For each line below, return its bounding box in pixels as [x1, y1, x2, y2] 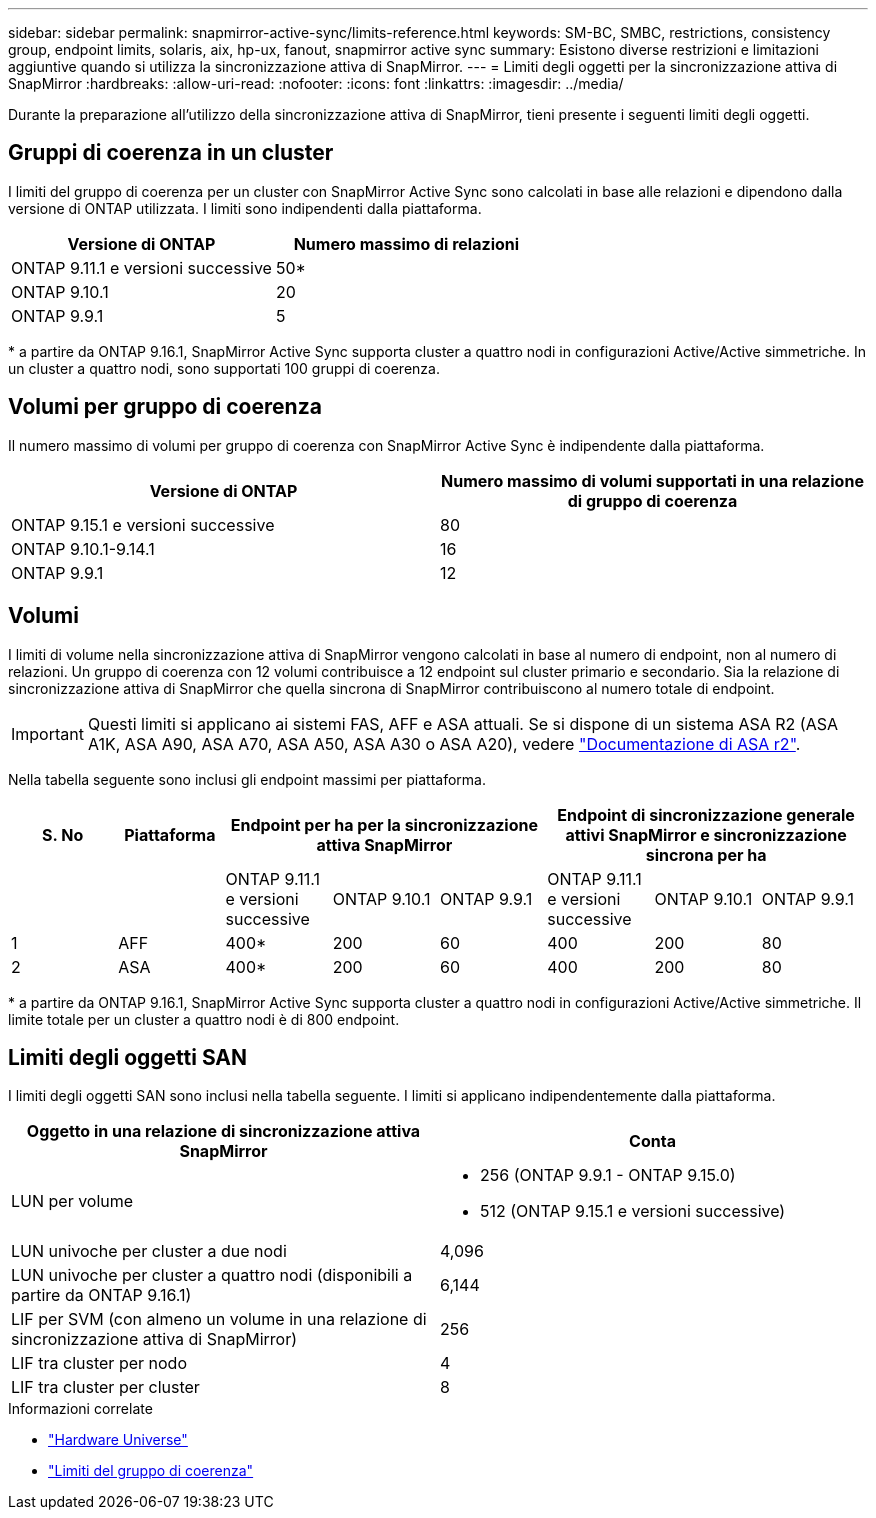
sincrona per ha [645, 844, 767, 865]
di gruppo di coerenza [567, 490, 738, 511]
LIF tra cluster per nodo [11, 1353, 187, 1374]
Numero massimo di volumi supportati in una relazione [441, 470, 864, 491]
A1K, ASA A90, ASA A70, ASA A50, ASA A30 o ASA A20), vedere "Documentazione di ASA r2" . [87, 733, 801, 754]
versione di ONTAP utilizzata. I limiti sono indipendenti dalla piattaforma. [8, 199, 482, 217]
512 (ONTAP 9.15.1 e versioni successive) [480, 1201, 786, 1222]
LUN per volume [11, 1191, 134, 1212]
